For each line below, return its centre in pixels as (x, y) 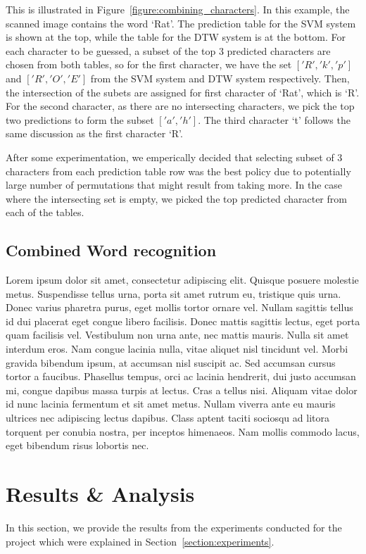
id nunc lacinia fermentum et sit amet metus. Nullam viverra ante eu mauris (171, 404)
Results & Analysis (100, 494)
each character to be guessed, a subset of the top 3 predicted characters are (168, 50)
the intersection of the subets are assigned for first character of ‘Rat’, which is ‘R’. (183, 92)
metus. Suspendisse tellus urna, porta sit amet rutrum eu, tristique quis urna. (173, 293)
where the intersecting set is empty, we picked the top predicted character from (176, 198)
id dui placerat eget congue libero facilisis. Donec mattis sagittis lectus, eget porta (183, 321)
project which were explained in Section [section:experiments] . (140, 541)
